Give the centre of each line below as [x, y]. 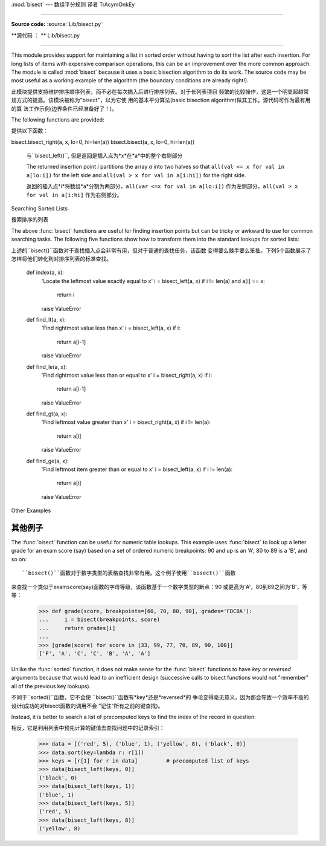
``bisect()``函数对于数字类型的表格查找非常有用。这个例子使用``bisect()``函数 [129, 573]
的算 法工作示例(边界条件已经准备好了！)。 [64, 108]
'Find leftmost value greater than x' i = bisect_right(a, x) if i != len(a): [126, 422]
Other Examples [31, 510]
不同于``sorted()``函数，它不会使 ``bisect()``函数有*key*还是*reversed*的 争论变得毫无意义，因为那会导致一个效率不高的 [160, 697]
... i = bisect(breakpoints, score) [99, 620]
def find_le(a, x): [47, 366]
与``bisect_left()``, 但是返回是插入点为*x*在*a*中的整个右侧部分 [104, 156]
